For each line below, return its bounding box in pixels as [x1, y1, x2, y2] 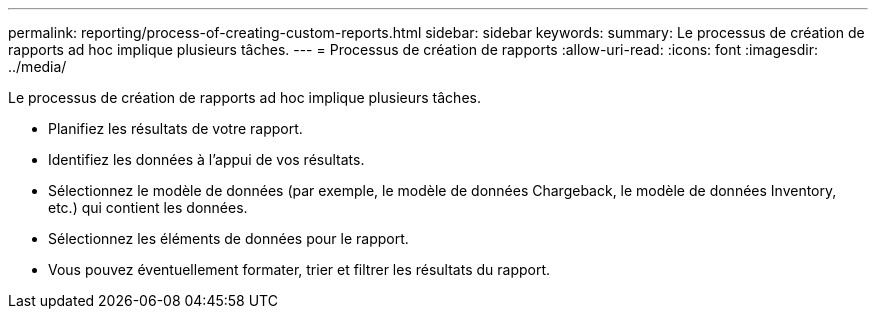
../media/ [8, 58, 67, 75]
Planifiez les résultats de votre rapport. [48, 120, 303, 137]
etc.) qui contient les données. [48, 199, 248, 216]
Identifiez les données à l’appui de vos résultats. [48, 151, 365, 168]
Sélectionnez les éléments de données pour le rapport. [48, 230, 409, 247]
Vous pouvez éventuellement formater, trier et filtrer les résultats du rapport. [48, 261, 551, 278]
